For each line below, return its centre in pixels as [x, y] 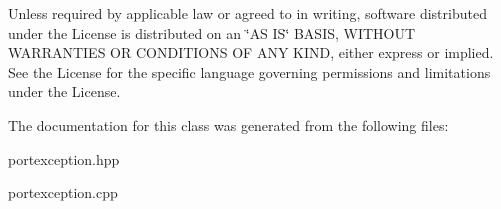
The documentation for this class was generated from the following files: [228, 124]
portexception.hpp [64, 158]
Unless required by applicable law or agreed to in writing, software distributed [247, 13]
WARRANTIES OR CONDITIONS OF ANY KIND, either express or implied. [251, 52]
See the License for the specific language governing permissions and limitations [249, 71]
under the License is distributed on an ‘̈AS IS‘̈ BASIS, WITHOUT [212, 32]
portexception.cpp [63, 192]
